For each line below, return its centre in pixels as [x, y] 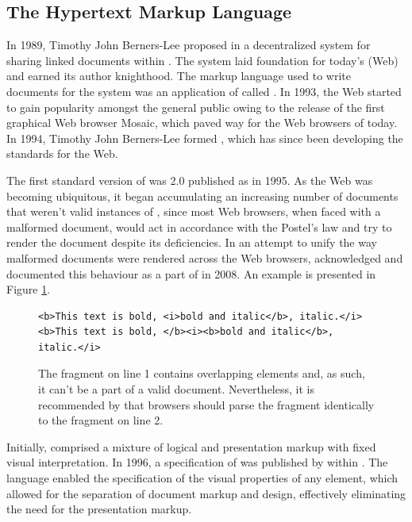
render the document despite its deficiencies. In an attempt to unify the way [192, 242]
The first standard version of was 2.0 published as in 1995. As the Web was [190, 180]
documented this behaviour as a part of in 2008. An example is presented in [191, 273]
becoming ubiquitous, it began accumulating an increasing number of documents [202, 196]
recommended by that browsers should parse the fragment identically [206, 404]
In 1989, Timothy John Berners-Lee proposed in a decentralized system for [189, 45]
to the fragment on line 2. [101, 420]
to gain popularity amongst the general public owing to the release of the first [196, 107]
